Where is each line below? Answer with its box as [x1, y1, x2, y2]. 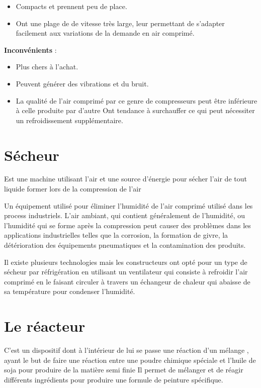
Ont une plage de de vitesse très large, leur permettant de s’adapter [16, 18, 225, 28]
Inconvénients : [4, 44, 57, 55]
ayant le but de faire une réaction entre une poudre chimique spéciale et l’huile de [4, 354, 256, 365]
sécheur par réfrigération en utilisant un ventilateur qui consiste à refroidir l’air [4, 266, 248, 277]
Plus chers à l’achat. [16, 61, 78, 72]
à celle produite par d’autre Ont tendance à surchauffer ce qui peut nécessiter [16, 105, 255, 116]
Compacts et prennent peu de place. [16, 1, 127, 11]
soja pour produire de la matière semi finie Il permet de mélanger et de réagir [4, 364, 243, 375]
